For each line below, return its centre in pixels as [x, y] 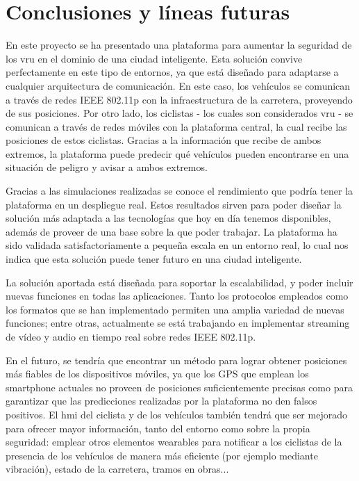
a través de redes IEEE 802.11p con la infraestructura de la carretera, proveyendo [179, 99]
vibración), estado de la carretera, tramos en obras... [117, 469]
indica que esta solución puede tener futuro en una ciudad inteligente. [154, 259]
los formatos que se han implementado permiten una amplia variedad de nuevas [175, 309]
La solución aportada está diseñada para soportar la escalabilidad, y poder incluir [179, 282]
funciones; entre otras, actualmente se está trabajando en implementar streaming [178, 323]
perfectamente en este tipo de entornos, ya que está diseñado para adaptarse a [172, 72]
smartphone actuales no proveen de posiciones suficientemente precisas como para [179, 387]
